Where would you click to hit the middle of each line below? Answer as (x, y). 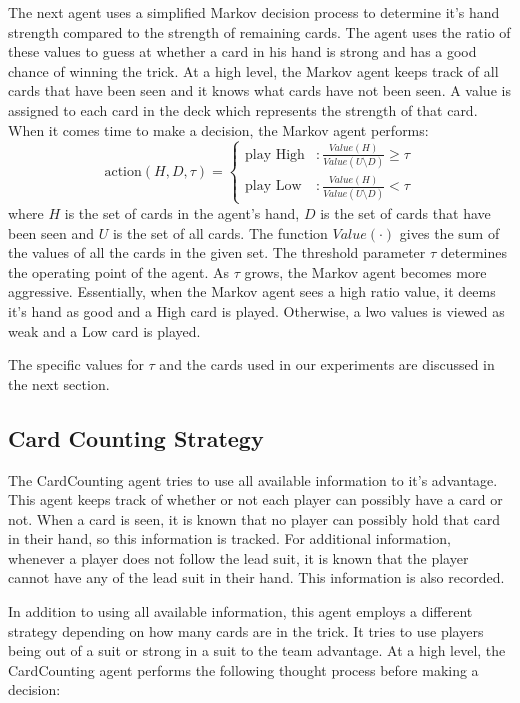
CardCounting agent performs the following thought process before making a (243, 669)
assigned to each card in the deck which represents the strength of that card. (243, 109)
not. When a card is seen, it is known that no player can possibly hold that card (254, 518)
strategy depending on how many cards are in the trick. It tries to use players (246, 630)
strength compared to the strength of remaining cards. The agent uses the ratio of (259, 31)
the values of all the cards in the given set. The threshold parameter (217, 252)
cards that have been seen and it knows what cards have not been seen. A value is (259, 90)
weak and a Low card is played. (104, 330)
